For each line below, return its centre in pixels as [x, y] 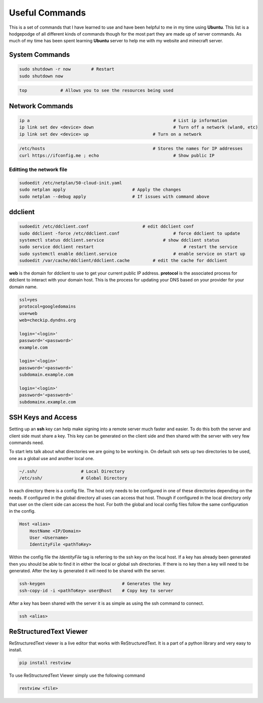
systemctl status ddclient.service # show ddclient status [120, 240]
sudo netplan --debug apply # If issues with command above [114, 196]
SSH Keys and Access [43, 417]
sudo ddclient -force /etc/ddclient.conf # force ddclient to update [130, 233]
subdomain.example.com [46, 375]
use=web [28, 313]
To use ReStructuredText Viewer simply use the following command [77, 675]
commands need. [27, 443]
